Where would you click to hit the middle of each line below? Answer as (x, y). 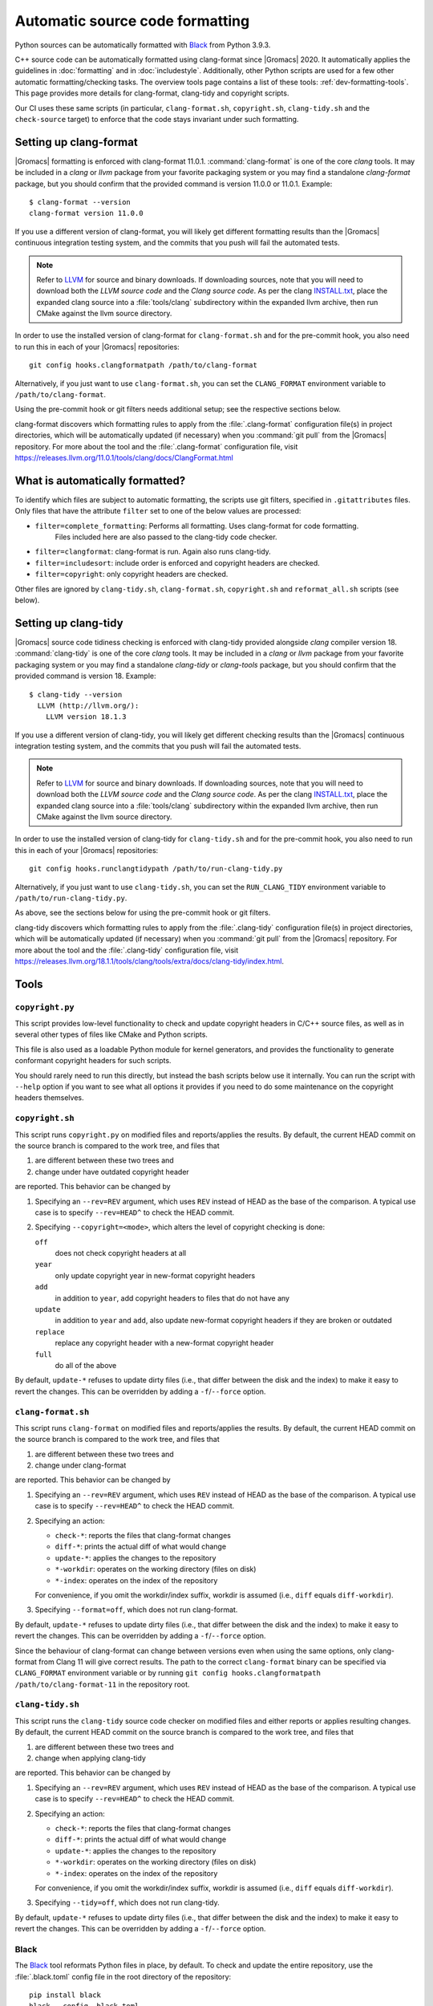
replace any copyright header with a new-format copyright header (164, 1343)
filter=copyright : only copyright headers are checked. (132, 575)
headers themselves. (49, 1098)
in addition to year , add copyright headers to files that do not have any (172, 1298)
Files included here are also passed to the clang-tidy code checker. (166, 537)
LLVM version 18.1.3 (86, 717)
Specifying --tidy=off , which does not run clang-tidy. (127, 1902)
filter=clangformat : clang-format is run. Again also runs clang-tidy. (153, 552)
